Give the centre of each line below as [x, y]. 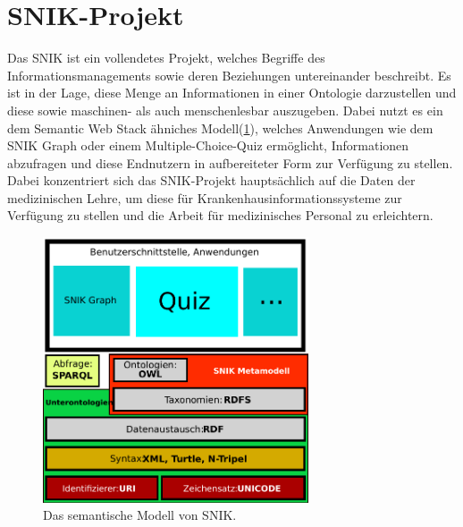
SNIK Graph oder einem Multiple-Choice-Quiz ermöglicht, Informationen [208, 145]
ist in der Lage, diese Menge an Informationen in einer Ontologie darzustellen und [232, 93]
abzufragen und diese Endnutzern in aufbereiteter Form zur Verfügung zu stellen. [230, 162]
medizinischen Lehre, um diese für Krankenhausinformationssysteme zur [205, 197]
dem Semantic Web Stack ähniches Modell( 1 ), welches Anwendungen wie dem [220, 127]
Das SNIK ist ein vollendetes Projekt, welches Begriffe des [166, 58]
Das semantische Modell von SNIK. [140, 515]
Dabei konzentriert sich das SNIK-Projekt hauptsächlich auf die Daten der [211, 180]
